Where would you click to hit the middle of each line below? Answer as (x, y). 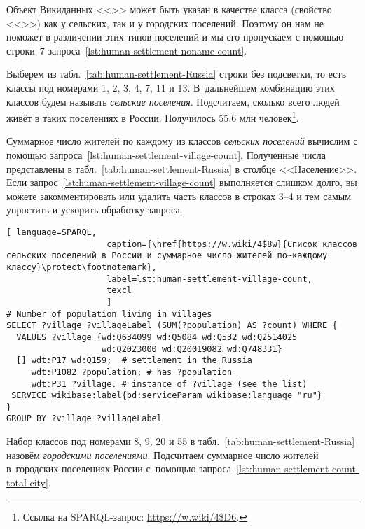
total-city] (27, 482)
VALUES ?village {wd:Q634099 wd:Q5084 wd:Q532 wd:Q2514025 (157, 337)
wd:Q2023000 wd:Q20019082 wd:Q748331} (192, 349)
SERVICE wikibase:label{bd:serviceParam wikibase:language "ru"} (167, 396)
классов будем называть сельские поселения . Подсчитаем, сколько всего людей (173, 101)
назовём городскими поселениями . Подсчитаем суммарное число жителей (163, 454)
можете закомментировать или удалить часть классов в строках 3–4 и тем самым (179, 196)
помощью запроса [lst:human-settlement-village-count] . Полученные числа (166, 155)
